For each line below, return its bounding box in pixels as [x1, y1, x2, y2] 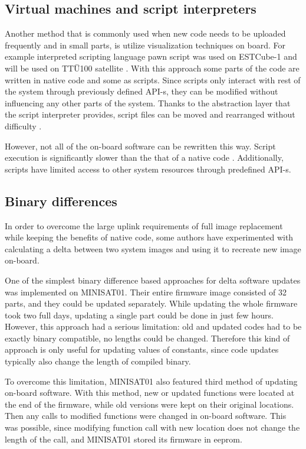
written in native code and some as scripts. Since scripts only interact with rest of [5, 73, 301, 86]
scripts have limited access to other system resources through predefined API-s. [5, 162, 291, 175]
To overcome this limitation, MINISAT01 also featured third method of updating [5, 375, 298, 387]
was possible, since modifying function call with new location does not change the [5, 421, 300, 434]
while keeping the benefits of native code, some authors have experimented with [5, 231, 294, 243]
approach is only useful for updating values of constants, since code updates [5, 343, 279, 356]
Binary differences [5, 191, 117, 210]
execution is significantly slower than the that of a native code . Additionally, [5, 151, 284, 164]
